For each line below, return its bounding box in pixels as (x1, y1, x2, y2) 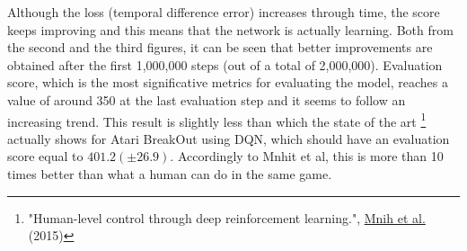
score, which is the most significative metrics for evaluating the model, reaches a (7, 73, 448, 92)
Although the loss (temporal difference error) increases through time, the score (7, 3, 440, 21)
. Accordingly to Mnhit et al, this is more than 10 (170, 147, 444, 166)
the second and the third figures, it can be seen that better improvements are (7, 38, 433, 57)
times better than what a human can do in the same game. (7, 165, 332, 183)
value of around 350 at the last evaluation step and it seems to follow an (7, 90, 406, 109)
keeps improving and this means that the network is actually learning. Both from (7, 20, 454, 39)
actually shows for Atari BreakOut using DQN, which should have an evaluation (7, 129, 450, 148)
